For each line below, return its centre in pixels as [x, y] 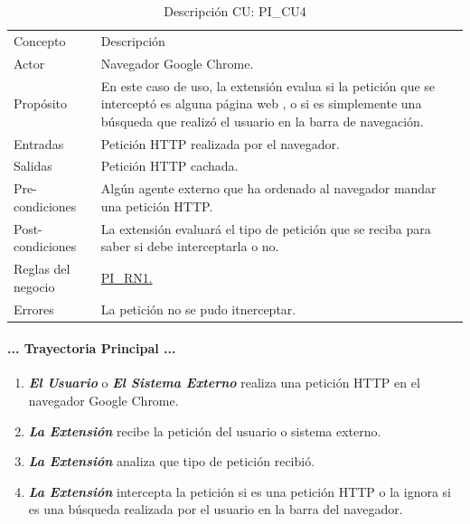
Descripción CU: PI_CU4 [235, 11]
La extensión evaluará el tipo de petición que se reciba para [266, 228]
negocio [34, 286]
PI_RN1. [127, 277]
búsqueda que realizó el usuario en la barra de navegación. [262, 121]
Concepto [40, 40]
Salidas [33, 166]
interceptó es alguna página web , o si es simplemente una [261, 103]
